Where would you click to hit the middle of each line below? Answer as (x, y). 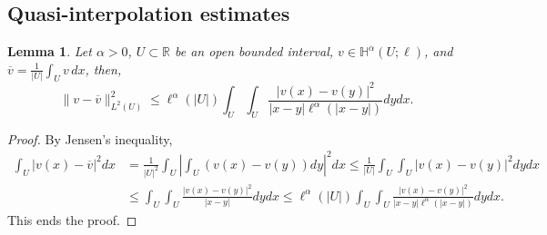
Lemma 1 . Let (50, 51)
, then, (103, 69)
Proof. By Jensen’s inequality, (90, 138)
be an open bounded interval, (254, 51)
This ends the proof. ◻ (72, 219)
